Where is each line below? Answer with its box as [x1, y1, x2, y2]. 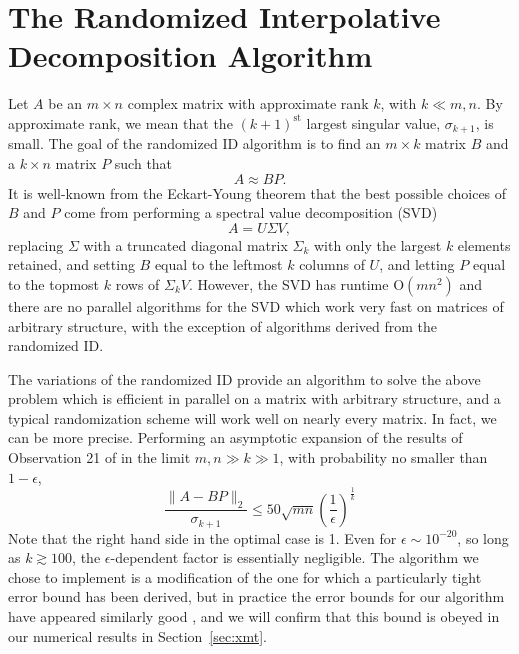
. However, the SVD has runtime [189, 273, 389, 294]
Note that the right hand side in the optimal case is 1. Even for [8, 527, 397, 548]
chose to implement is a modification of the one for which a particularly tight [8, 566, 482, 587]
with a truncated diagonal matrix [83, 234, 288, 255]
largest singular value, [306, 112, 441, 133]
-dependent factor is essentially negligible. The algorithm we [110, 547, 479, 568]
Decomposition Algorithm [8, 35, 373, 76]
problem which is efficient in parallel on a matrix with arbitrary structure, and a [8, 388, 501, 409]
